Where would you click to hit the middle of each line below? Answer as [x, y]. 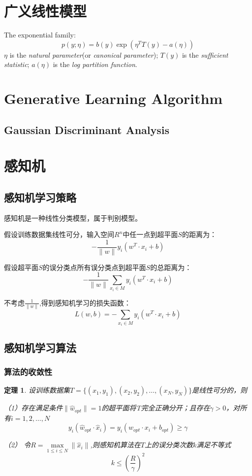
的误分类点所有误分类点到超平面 [94, 267]
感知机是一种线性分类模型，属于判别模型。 [73, 218]
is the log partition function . [95, 64]
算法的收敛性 [28, 371]
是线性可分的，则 [220, 390]
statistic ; [17, 64]
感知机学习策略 [40, 197]
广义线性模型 [46, 11]
